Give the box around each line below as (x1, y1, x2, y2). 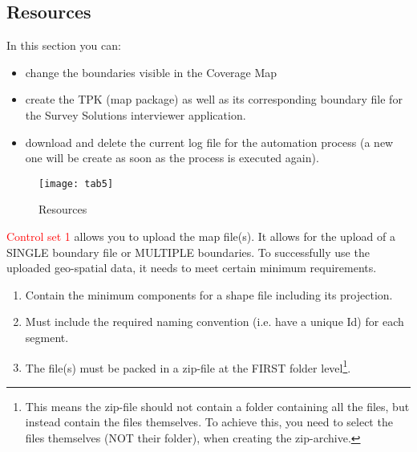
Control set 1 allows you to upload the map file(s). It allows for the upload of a (6, 228, 395, 245)
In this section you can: (6, 37, 121, 54)
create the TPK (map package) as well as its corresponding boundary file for (25, 91, 403, 108)
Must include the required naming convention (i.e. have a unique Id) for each (25, 313, 404, 330)
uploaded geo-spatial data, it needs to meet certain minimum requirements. (6, 259, 377, 276)
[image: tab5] (38, 177, 114, 189)
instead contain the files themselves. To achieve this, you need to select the (25, 413, 393, 430)
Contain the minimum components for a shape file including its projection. (25, 286, 393, 303)
